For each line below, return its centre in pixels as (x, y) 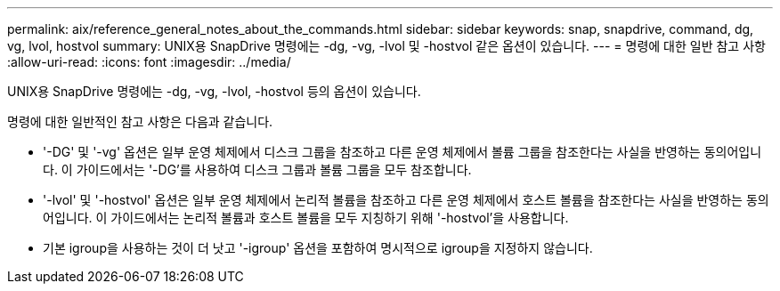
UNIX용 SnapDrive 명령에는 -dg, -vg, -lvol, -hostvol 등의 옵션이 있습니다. (214, 91)
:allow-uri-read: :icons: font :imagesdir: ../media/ (149, 62)
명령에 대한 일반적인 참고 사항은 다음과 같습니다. (140, 121)
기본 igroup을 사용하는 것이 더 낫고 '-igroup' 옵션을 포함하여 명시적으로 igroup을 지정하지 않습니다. (318, 248)
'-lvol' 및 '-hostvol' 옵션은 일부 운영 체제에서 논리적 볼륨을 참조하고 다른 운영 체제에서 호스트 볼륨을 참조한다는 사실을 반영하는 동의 (406, 200)
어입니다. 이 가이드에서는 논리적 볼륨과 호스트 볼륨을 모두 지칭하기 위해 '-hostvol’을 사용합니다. (306, 218)
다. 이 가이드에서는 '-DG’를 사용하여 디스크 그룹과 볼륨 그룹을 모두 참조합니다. (257, 170)
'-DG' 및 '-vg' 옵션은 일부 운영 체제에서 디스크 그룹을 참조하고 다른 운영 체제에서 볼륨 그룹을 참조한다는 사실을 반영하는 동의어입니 (402, 152)
